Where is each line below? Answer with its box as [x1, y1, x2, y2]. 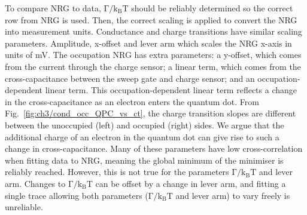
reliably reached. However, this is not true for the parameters [5, 165, 229, 178]
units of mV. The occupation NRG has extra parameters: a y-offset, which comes [5, 48, 302, 61]
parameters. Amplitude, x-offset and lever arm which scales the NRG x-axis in [5, 36, 292, 49]
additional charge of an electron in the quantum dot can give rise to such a [5, 130, 279, 143]
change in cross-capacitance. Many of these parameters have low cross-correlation [5, 142, 303, 155]
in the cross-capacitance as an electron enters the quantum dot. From [5, 95, 259, 107]
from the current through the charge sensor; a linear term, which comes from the [5, 60, 301, 72]
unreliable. [5, 201, 43, 213]
